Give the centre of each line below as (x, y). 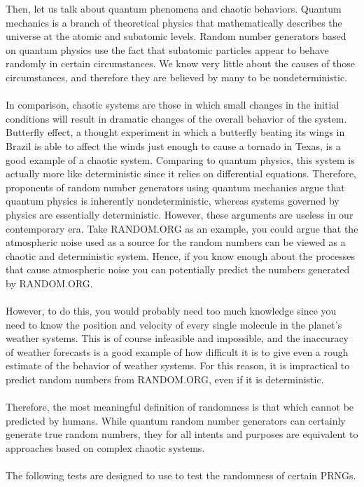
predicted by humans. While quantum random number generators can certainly (176, 420)
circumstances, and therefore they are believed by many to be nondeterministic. (177, 77)
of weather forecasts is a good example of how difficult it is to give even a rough (177, 351)
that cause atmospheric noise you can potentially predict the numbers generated (178, 269)
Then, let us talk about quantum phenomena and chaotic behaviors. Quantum (174, 8)
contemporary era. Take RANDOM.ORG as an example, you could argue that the (182, 228)
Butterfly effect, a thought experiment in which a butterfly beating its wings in (175, 132)
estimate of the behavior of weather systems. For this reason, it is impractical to (178, 365)
